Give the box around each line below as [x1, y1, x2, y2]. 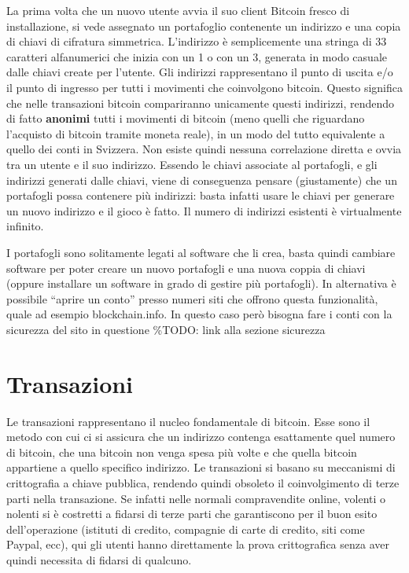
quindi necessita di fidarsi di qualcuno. [6, 551, 192, 567]
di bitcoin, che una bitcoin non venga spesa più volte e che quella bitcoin [6, 443, 357, 460]
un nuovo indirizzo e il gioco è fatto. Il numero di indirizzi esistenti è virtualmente [6, 202, 402, 219]
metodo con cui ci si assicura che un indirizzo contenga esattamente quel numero [6, 428, 396, 445]
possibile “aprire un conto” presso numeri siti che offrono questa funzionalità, [6, 290, 378, 307]
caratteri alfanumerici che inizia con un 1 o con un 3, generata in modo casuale [6, 48, 387, 64]
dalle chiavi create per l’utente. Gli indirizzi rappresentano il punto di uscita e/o [6, 64, 393, 80]
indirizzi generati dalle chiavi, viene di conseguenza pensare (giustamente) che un [6, 171, 397, 188]
